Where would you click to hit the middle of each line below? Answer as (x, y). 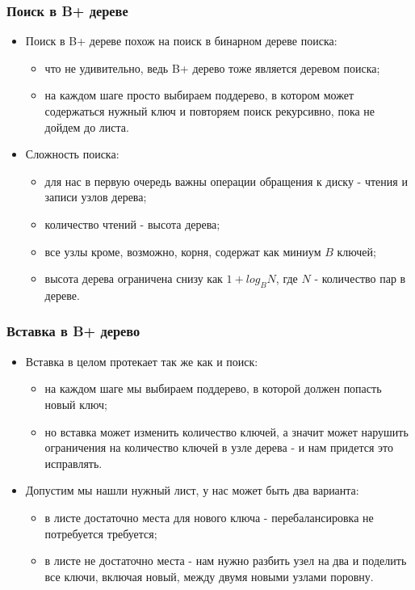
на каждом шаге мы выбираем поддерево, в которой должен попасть (213, 388)
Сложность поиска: (72, 154)
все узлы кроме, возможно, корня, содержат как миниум (183, 251)
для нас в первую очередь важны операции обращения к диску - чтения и (226, 181)
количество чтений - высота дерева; (132, 223)
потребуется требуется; (101, 533)
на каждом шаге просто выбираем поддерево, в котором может (199, 95)
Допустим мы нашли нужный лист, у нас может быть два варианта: (192, 490)
